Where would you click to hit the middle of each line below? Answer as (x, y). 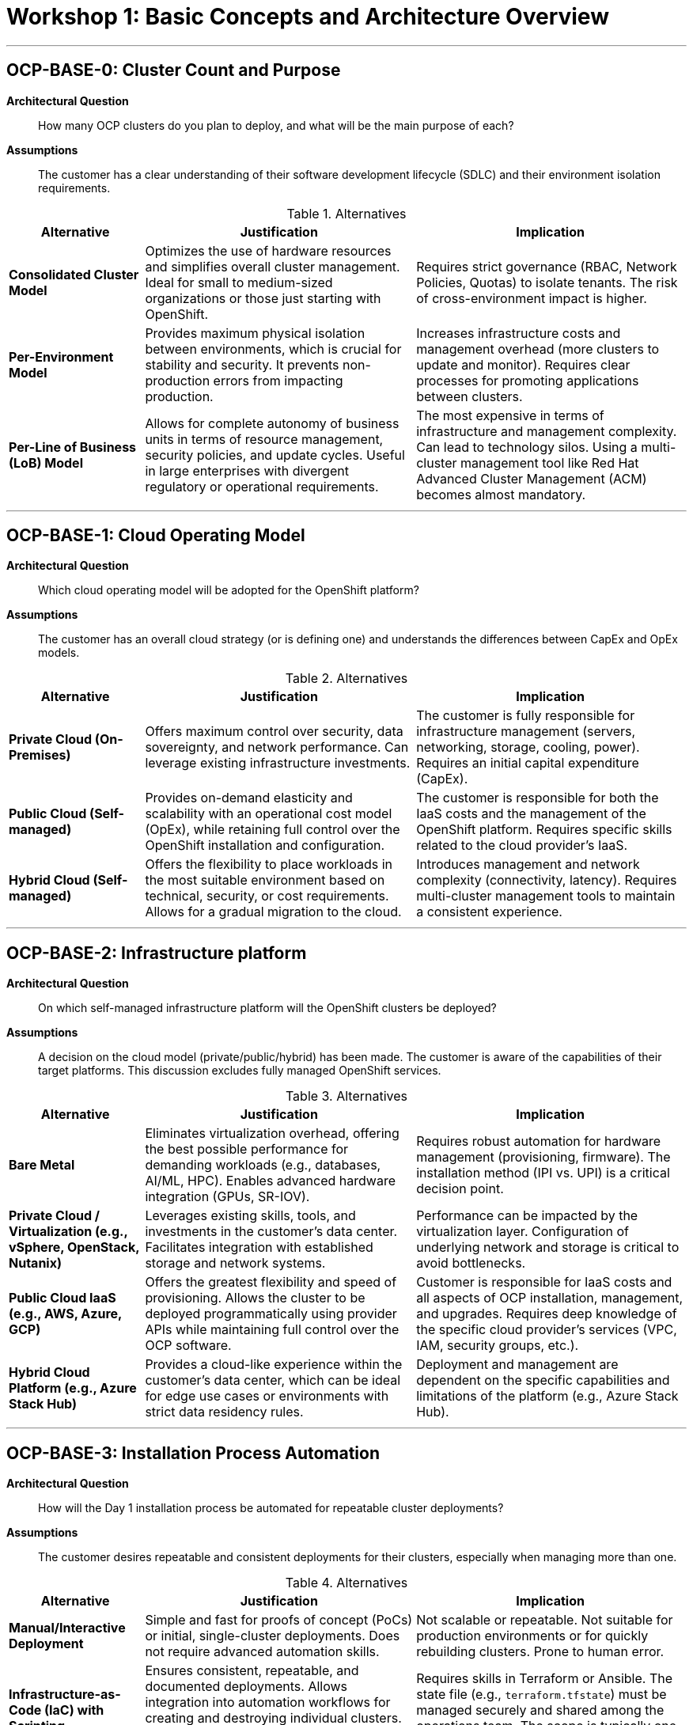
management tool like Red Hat (550, 463)
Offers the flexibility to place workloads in (269, 864)
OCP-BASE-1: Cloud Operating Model (156, 536)
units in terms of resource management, (264, 439)
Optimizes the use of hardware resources (268, 250)
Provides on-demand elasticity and (249, 798)
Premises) (40, 755)
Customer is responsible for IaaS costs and (544, 1282)
